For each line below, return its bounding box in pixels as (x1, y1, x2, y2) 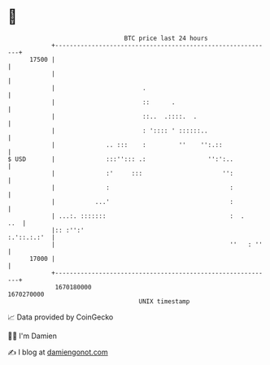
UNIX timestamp (138, 297, 190, 306)
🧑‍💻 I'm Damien (7, 331, 58, 341)
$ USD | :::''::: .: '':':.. (7, 154, 233, 163)
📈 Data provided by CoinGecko (7, 312, 114, 322)
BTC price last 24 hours (124, 34, 208, 42)
